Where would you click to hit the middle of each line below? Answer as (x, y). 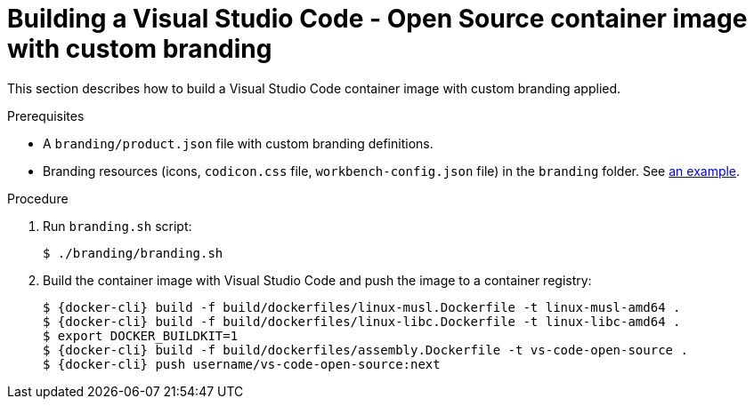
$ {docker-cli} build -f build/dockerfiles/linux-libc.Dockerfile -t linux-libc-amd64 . (362, 321)
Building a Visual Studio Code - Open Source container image (377, 19)
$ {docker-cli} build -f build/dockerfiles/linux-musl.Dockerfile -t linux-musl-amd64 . (362, 307)
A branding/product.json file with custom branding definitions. (238, 143)
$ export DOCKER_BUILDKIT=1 (141, 335)
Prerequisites (46, 115)
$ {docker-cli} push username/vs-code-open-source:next (242, 364)
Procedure (38, 198)
